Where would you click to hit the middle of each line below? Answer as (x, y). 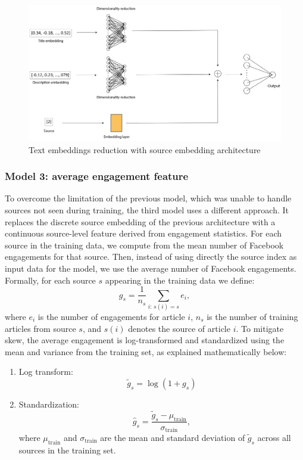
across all (274, 437)
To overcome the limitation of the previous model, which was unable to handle (148, 198)
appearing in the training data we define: (180, 280)
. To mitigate (260, 328)
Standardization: (49, 404)
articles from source (40, 328)
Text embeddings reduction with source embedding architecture (145, 149)
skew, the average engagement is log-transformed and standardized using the (145, 340)
